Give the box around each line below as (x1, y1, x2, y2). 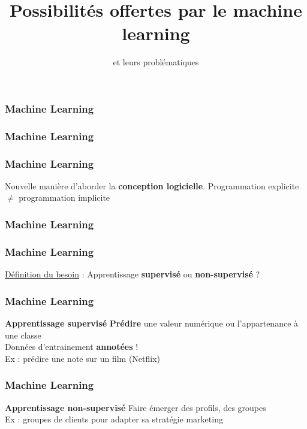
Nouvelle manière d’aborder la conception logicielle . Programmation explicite (5, 179, 299, 192)
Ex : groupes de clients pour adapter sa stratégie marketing (5, 413, 223, 425)
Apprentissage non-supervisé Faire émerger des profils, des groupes (5, 401, 266, 413)
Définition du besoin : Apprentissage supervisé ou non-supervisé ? (5, 268, 260, 280)
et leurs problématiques (113, 56, 199, 68)
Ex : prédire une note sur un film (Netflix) (5, 352, 161, 364)
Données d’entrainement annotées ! (5, 340, 139, 353)
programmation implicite (19, 191, 110, 204)
